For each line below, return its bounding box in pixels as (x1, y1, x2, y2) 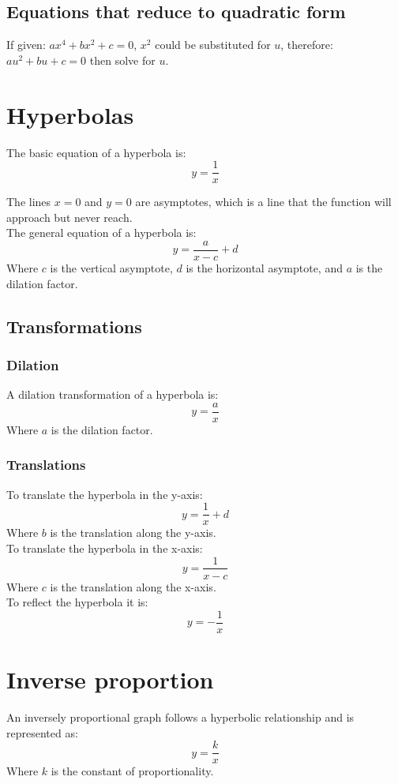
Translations (6, 455, 86, 475)
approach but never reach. (6, 208, 133, 225)
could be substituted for (155, 36, 271, 53)
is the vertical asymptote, (50, 260, 173, 276)
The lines (6, 193, 51, 210)
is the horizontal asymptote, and (186, 260, 343, 276)
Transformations (6, 313, 142, 338)
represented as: (6, 724, 78, 741)
